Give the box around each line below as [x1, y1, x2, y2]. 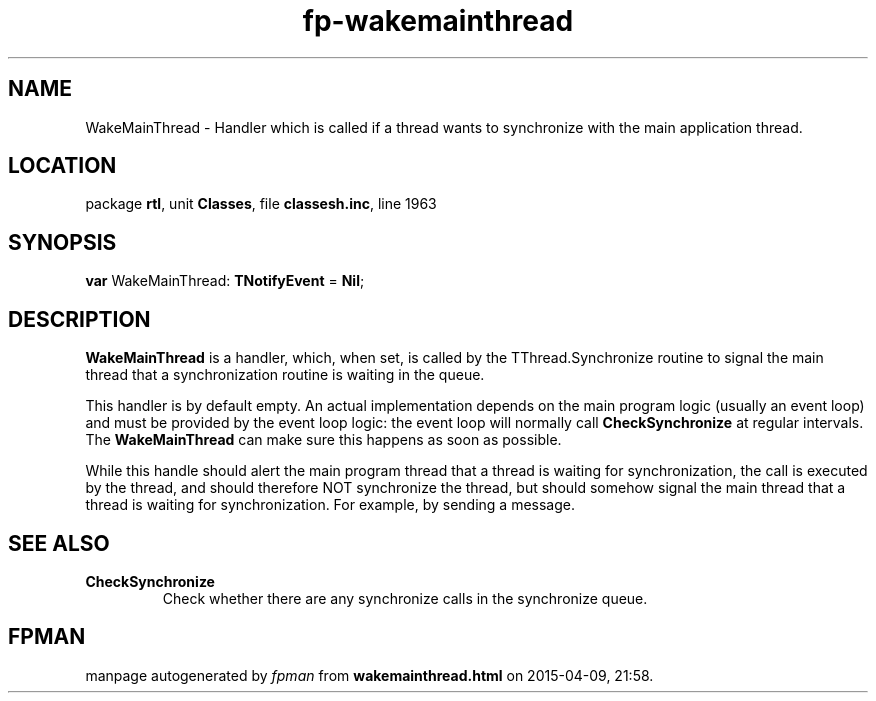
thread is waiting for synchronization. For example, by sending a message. [85, 496, 575, 514]
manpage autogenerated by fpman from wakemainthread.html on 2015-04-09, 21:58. [85, 666, 654, 684]
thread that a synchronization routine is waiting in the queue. [85, 366, 485, 384]
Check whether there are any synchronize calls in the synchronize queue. [162, 589, 648, 607]
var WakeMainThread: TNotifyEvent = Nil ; [85, 272, 365, 290]
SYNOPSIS [8, 229, 117, 255]
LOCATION [8, 153, 117, 179]
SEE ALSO [8, 530, 110, 556]
